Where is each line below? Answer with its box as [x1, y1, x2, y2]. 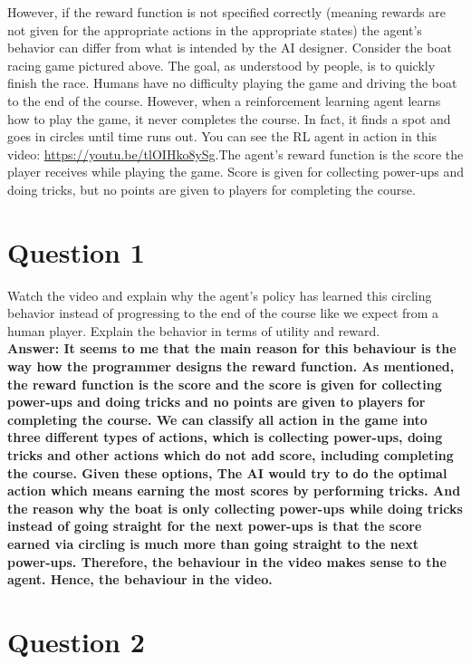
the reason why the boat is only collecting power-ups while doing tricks [7, 498, 463, 517]
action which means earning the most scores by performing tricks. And [7, 481, 461, 500]
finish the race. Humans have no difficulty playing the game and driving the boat [7, 73, 457, 92]
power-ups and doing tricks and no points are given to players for [7, 392, 426, 411]
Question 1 [7, 233, 145, 270]
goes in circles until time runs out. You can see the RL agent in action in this [7, 127, 437, 146]
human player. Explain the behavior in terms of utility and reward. [7, 321, 380, 340]
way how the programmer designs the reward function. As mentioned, [7, 357, 455, 376]
